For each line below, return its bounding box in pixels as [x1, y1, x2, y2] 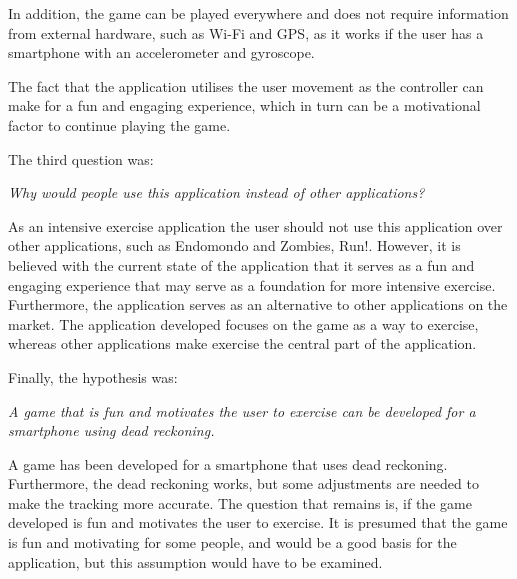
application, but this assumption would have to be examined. [8, 551, 383, 572]
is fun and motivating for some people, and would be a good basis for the [8, 532, 457, 553]
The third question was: [8, 148, 154, 169]
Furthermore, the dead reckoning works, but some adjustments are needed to [8, 473, 479, 494]
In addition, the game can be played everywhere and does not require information [8, 3, 509, 23]
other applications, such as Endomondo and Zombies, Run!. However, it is [8, 235, 461, 256]
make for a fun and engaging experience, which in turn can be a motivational [8, 95, 481, 116]
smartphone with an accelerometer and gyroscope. [8, 42, 315, 63]
